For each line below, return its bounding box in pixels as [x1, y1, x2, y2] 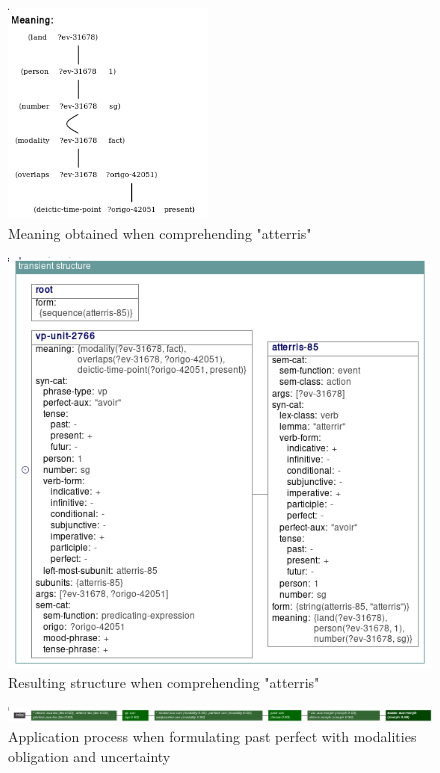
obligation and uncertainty [8, 745, 171, 766]
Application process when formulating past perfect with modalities [8, 726, 417, 747]
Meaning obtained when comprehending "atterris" [8, 222, 312, 243]
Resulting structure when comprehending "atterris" [8, 672, 320, 693]
